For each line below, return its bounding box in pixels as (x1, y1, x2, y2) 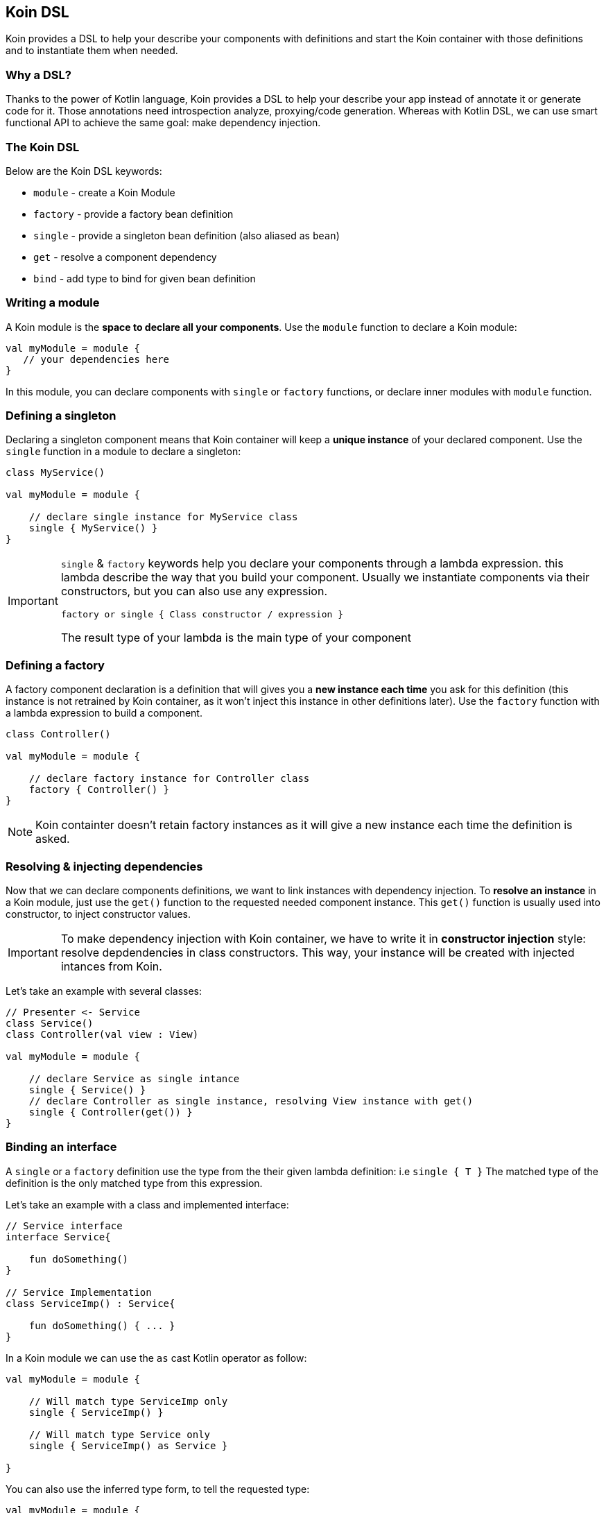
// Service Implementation (6, 1286, 152, 1298)
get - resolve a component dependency (33, 250, 217, 263)
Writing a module (6, 296, 100, 310)
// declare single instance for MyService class (28, 511, 298, 523)
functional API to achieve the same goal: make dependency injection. (6, 117, 321, 129)
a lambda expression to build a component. (6, 707, 202, 719)
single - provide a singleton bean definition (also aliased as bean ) (33, 229, 340, 241)
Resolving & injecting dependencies (6, 859, 203, 873)
